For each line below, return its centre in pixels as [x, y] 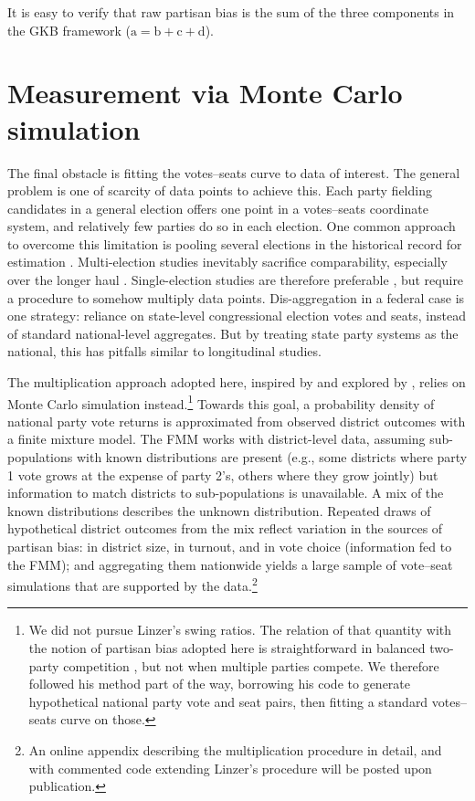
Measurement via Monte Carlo [205, 93]
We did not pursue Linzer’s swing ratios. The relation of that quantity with [240, 630]
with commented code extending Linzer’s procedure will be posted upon [230, 768]
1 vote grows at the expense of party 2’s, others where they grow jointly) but [223, 474]
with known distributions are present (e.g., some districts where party [272, 457]
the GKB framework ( [69, 30]
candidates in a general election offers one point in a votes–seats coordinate [218, 208]
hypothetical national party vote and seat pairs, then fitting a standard [228, 701]
